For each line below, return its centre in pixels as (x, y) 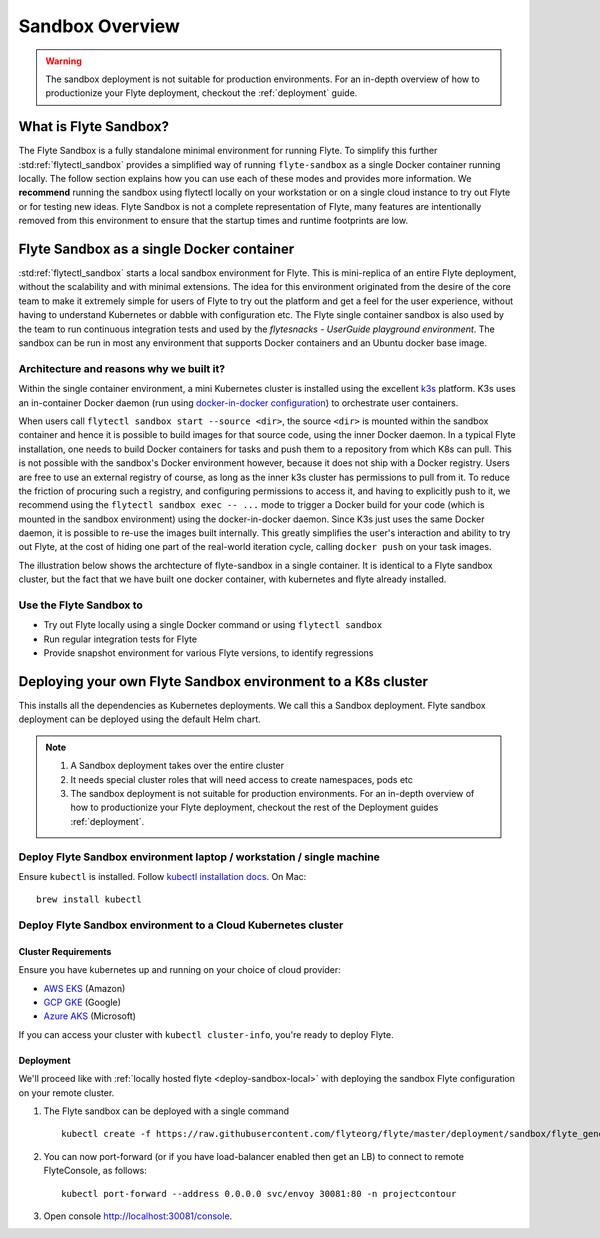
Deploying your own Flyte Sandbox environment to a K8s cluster (223, 681)
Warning (63, 61)
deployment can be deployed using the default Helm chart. (140, 719)
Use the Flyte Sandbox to (81, 605)
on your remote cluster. (66, 1092)
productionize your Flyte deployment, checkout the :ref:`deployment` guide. (201, 93)
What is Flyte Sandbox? (94, 126)
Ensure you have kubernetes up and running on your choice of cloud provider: (179, 970)
